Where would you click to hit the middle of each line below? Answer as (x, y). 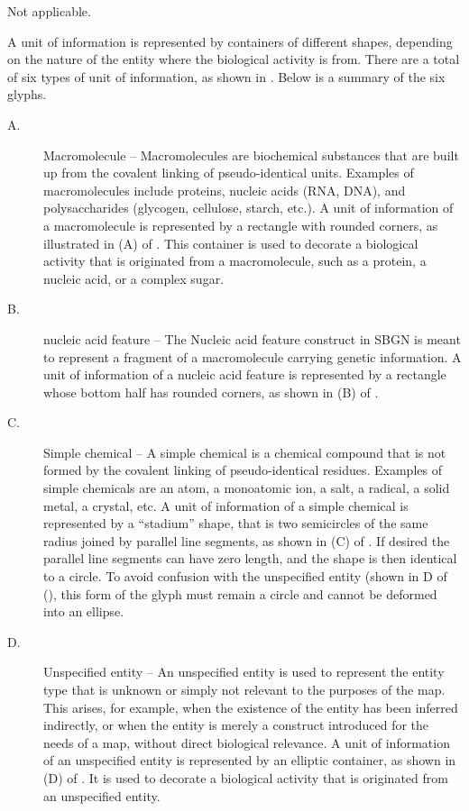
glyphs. (27, 94)
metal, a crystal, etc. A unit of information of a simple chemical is (226, 505)
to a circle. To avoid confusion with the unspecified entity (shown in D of (245, 576)
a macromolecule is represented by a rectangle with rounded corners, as (241, 225)
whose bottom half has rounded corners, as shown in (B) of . (211, 392)
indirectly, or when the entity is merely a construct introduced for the (236, 725)
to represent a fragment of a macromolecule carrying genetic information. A (253, 356)
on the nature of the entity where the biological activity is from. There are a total (234, 59)
